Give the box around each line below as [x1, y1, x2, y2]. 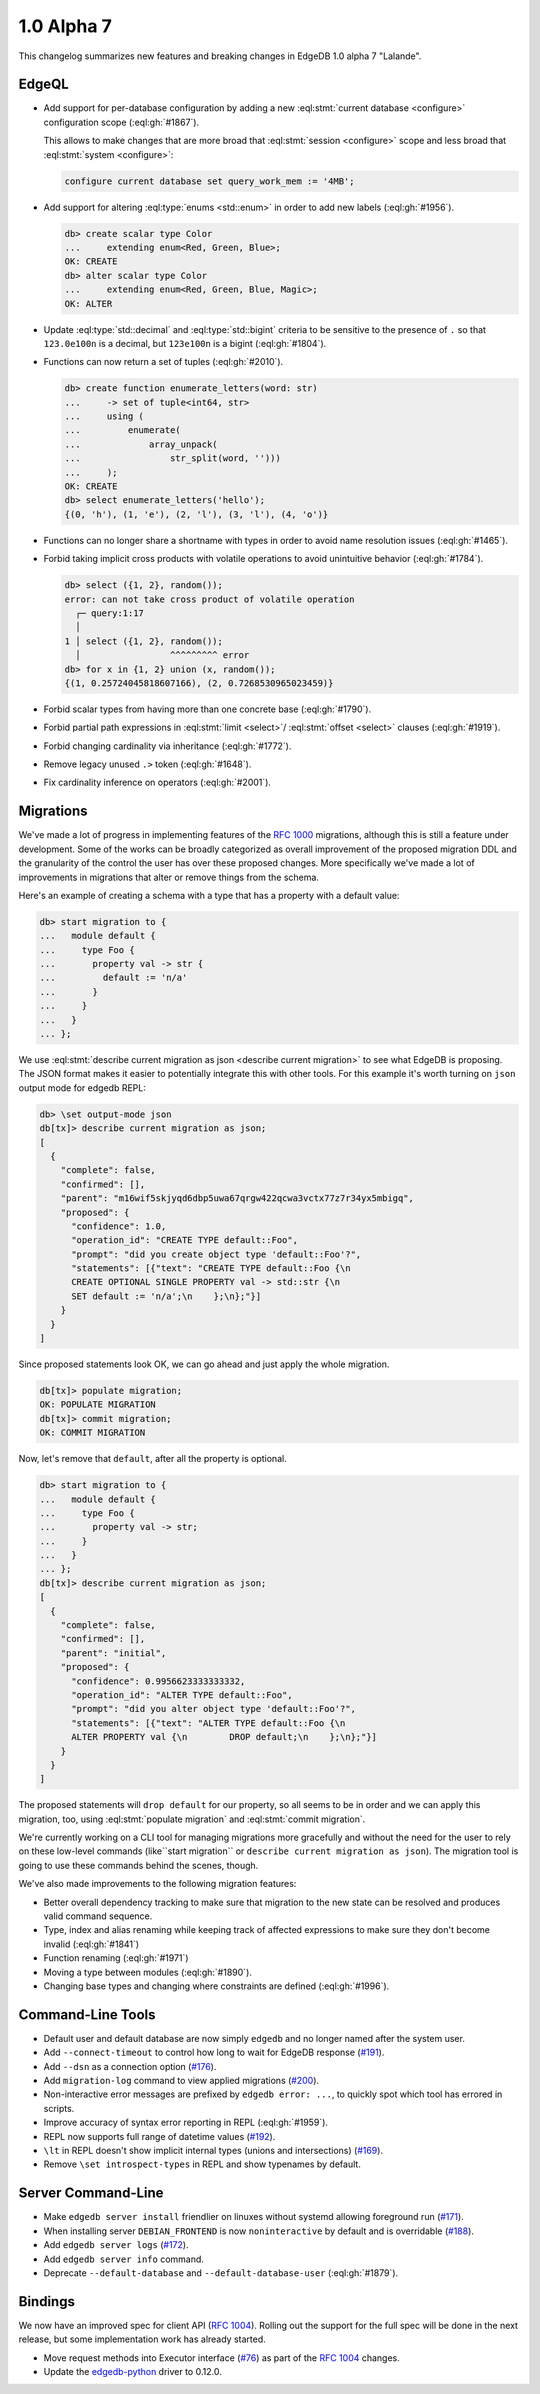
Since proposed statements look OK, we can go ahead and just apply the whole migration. [18, 1358, 390, 1370]
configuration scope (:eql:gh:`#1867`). [43, 116, 200, 128]
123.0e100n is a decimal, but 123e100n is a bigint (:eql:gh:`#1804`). [43, 337, 327, 349]
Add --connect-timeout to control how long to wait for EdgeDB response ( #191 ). [43, 2046, 385, 2059]
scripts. [43, 2102, 75, 2114]
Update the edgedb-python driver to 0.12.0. [43, 2365, 222, 2377]
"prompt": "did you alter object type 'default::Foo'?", [71, 1703, 357, 1715]
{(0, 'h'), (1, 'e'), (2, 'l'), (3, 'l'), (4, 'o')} [64, 508, 329, 520]
